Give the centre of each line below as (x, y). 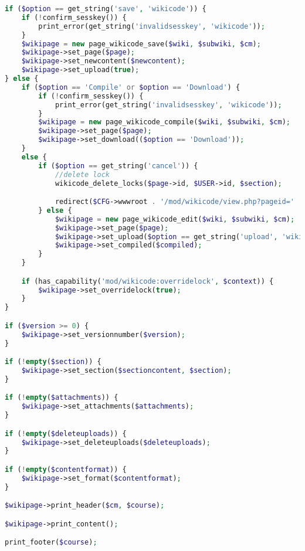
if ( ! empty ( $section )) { (53, 362)
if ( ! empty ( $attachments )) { (62, 398)
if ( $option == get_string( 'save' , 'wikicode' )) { (106, 9)
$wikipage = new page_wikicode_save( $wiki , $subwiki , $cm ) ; (141, 44)
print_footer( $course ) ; (51, 543)
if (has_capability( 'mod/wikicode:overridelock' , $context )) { (148, 281)
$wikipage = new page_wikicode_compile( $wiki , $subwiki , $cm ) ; (164, 122)
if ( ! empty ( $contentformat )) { (66, 469)
